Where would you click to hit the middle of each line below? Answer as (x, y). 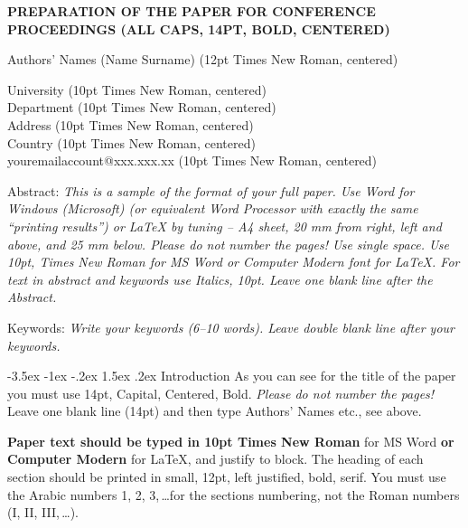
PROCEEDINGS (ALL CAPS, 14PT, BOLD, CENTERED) (199, 28)
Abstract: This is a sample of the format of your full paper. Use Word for (211, 190)
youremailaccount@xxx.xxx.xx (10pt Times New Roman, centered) (192, 160)
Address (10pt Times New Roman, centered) (131, 124)
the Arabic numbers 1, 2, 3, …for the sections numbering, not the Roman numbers (234, 494)
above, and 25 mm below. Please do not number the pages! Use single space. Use (228, 244)
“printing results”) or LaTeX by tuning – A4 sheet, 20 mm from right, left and (225, 226)
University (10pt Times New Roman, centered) (137, 89)
